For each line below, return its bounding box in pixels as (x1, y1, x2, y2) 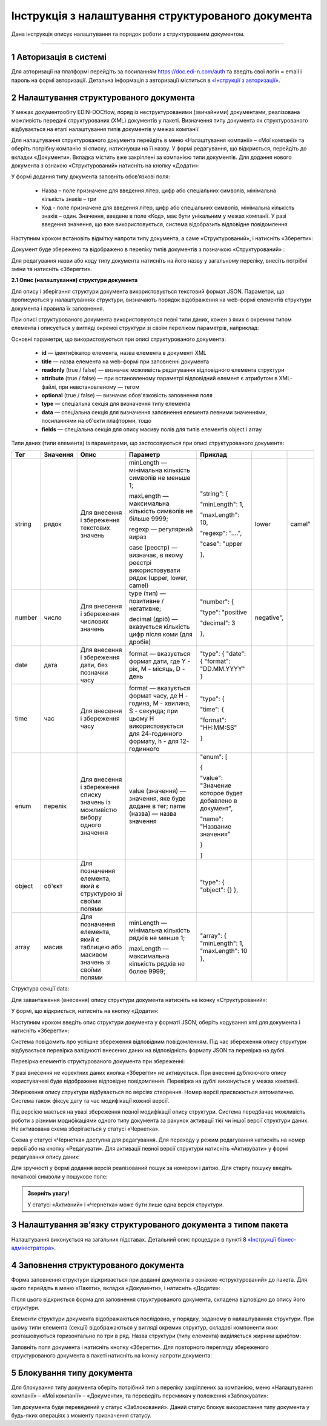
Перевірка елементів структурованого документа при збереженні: (11, 1058, 185, 1065)
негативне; (129, 604, 162, 613)
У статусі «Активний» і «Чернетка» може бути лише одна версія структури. (27, 1201, 224, 1208)
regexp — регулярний (129, 525, 193, 534)
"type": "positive (200, 608, 248, 617)
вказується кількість (129, 622, 190, 631)
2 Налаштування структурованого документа (11, 92, 195, 103)
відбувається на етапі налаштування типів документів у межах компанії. (11, 125, 200, 133)
